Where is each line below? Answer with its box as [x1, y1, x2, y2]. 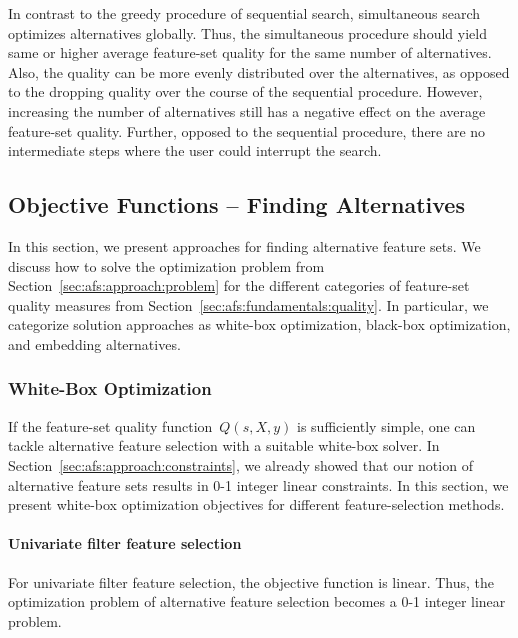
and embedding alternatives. [8, 333, 181, 354]
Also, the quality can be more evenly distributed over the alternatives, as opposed [8, 61, 510, 82]
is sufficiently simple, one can [297, 415, 476, 436]
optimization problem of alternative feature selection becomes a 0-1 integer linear [8, 591, 506, 612]
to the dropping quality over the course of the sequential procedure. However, [8, 81, 483, 102]
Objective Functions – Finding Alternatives [8, 189, 465, 220]
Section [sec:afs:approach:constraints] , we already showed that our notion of [8, 454, 473, 475]
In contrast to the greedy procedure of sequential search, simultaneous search [8, 3, 480, 23]
